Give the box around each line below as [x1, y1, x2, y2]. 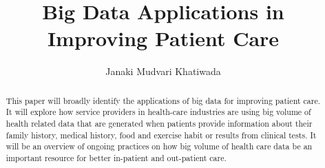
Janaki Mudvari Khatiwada [105, 64, 221, 78]
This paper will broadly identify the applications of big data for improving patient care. [6, 94, 320, 106]
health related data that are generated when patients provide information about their [6, 118, 313, 129]
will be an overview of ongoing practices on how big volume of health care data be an [6, 140, 313, 152]
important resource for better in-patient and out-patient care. [6, 151, 227, 163]
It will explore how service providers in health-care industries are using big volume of [6, 106, 311, 118]
